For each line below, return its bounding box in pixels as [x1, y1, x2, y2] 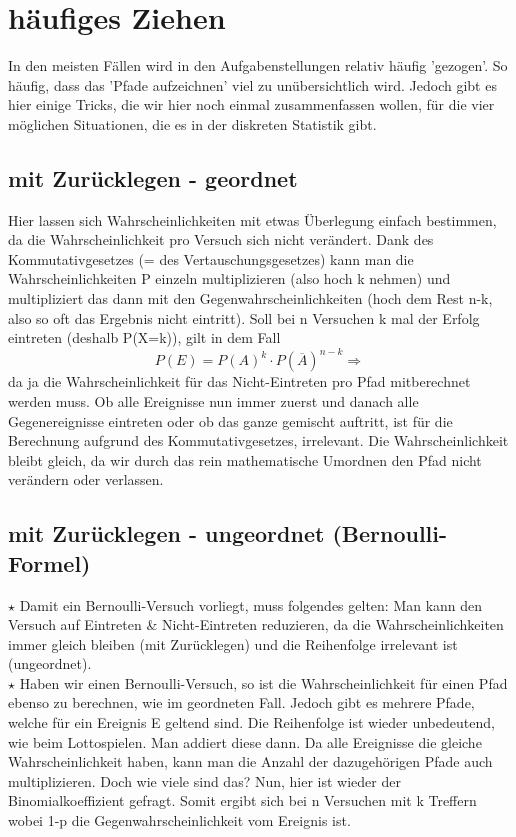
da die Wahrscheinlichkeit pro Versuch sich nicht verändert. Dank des [8, 229, 434, 250]
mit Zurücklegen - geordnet [8, 162, 298, 193]
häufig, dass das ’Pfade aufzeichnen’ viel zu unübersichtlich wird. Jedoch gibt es [8, 74, 497, 95]
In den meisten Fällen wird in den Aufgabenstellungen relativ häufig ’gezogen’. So [8, 55, 508, 76]
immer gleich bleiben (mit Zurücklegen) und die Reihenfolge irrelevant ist [8, 633, 458, 654]
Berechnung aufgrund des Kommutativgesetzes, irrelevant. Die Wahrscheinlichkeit [8, 430, 509, 451]
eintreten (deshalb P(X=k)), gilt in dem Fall [8, 327, 281, 348]
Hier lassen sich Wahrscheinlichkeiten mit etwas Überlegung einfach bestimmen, [8, 209, 497, 230]
